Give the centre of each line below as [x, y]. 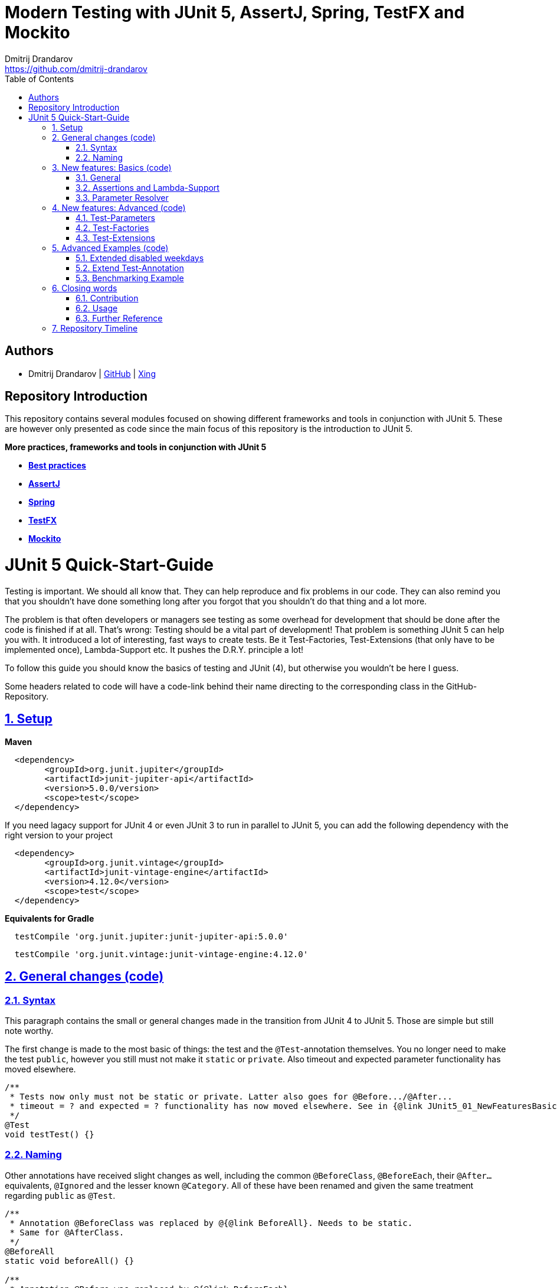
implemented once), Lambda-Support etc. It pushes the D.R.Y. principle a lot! [154, 649]
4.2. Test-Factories [112, 227]
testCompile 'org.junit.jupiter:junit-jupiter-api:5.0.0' [151, 936]
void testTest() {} [50, 1134]
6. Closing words [85, 288]
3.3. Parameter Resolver [122, 197]
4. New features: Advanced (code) [119, 207]
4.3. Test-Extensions [115, 238]
